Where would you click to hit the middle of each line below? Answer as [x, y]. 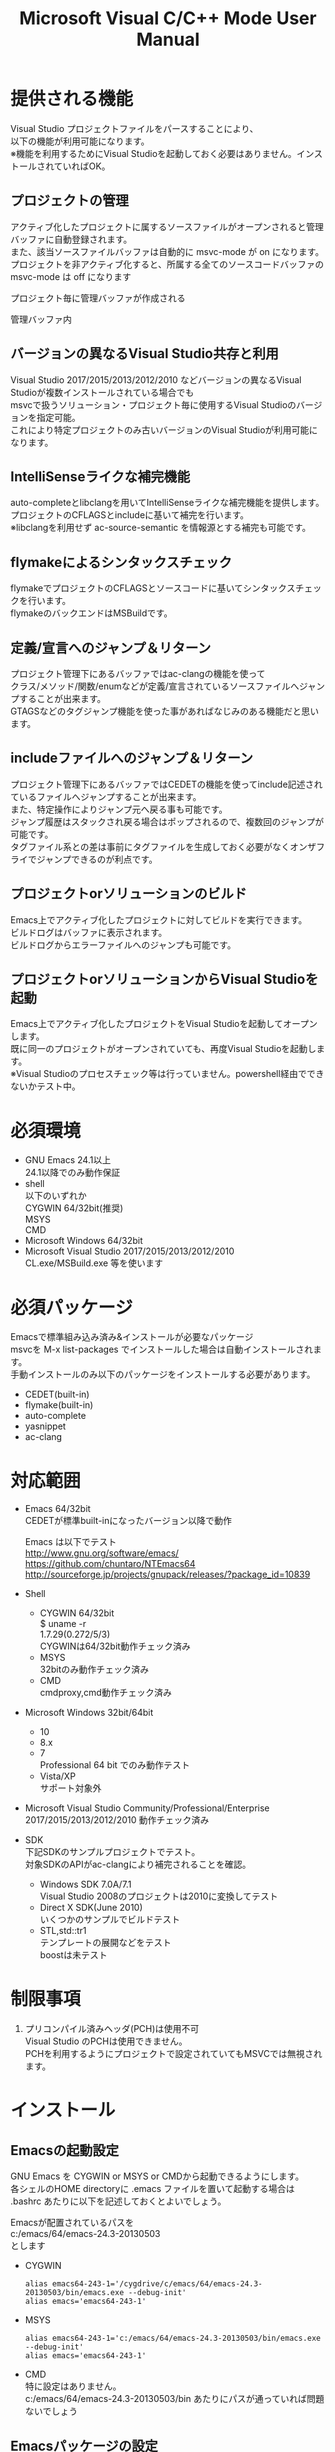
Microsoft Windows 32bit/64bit [89, 1713]
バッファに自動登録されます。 [71, 239]
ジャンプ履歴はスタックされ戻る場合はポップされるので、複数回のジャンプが [167, 821]
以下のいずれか [55, 1196]
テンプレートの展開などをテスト [105, 1943]
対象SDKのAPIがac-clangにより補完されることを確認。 [138, 1864]
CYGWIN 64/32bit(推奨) [74, 1208]
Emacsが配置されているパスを [72, 2223]
